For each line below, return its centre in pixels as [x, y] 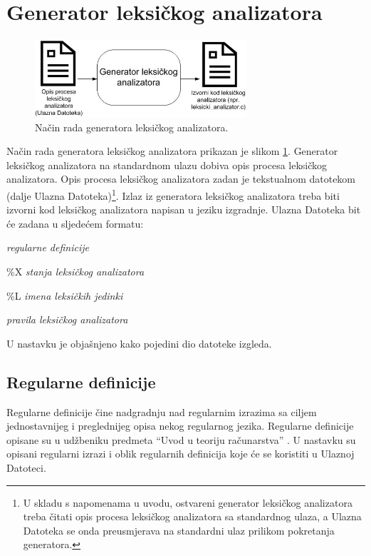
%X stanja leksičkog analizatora [75, 272]
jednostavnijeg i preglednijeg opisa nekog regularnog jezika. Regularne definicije [180, 426]
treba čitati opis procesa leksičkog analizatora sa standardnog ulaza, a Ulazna [192, 516]
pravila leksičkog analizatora [67, 319]
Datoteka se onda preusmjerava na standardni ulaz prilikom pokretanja [179, 530]
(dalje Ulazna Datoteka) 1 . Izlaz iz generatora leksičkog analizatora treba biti [173, 194]
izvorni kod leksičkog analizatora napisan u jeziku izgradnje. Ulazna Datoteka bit [184, 209]
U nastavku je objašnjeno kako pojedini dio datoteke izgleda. [139, 343]
